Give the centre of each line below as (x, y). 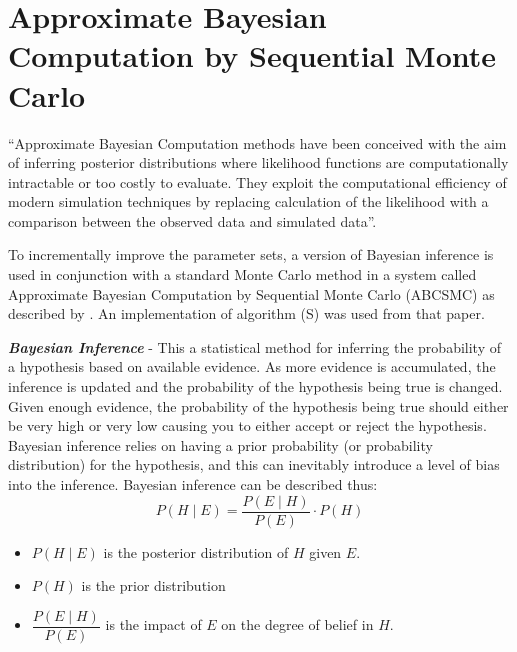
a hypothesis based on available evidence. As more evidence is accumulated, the (252, 366)
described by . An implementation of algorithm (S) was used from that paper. (246, 313)
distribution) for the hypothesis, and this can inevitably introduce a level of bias (254, 464)
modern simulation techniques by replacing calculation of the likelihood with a (248, 201)
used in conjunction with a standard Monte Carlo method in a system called (242, 274)
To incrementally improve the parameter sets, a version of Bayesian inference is (251, 254)
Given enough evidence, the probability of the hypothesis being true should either (258, 405)
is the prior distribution (153, 585)
